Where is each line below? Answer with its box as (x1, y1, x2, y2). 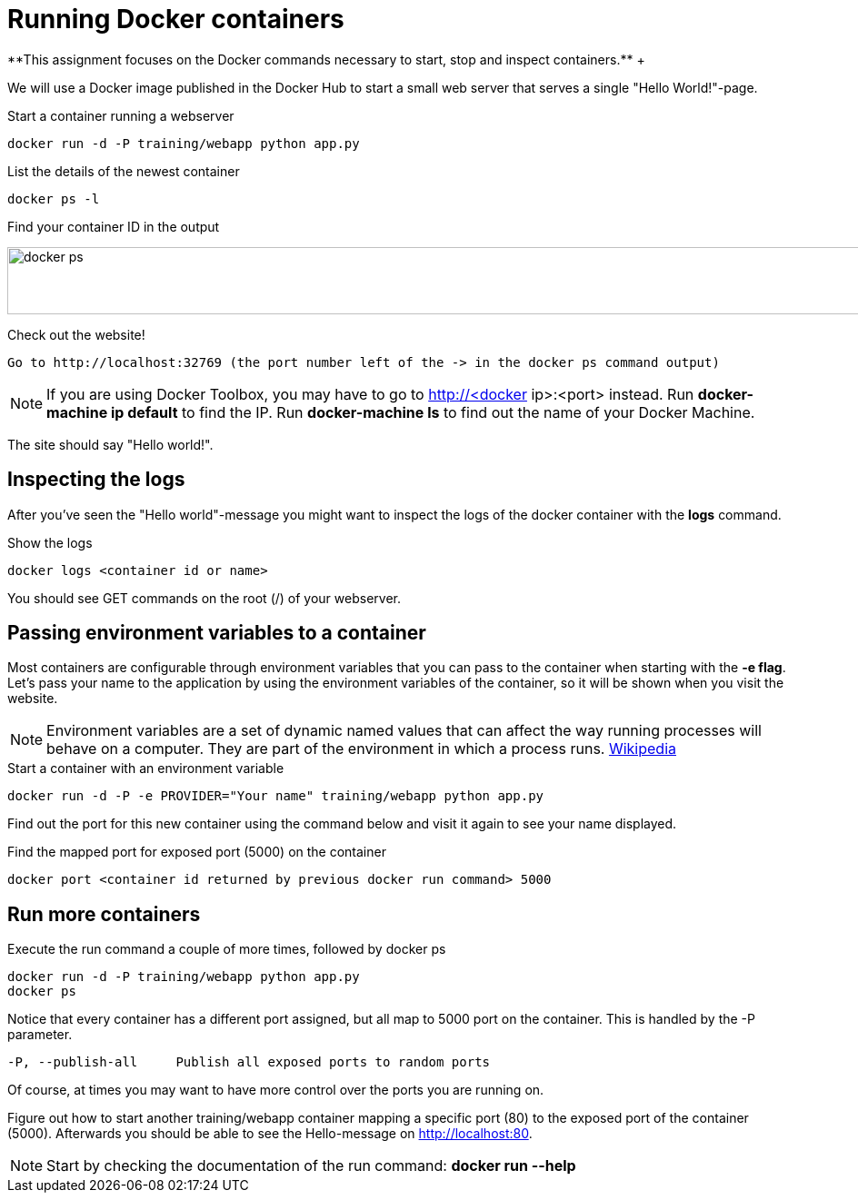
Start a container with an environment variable (7, 760, 284, 777)
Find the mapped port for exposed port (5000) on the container (7, 844, 386, 860)
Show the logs (7, 534, 93, 550)
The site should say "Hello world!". (7, 436, 214, 452)
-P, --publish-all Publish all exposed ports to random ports (7, 1055, 491, 1070)
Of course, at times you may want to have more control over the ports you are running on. (7, 1082, 544, 1098)
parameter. (7, 1026, 73, 1043)
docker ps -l (7, 191, 100, 206)
